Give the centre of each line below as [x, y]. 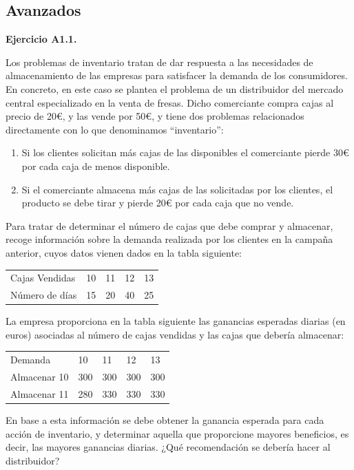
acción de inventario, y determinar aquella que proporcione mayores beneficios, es [177, 433]
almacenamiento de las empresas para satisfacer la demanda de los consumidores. [177, 75]
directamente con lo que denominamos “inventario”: [115, 129]
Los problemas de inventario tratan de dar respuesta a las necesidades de [159, 62]
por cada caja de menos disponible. [96, 165]
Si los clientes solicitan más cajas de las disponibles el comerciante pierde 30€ [185, 152]
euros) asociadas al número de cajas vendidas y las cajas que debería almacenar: [175, 334]
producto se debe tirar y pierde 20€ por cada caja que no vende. [158, 203]
